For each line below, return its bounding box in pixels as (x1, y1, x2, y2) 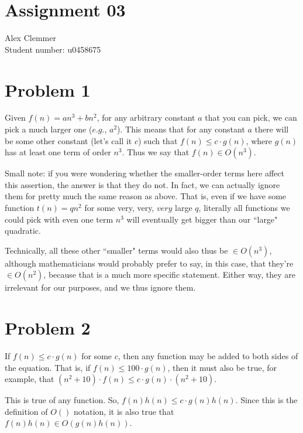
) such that (137, 134, 178, 146)
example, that (5, 373, 54, 385)
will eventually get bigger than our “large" (126, 213, 278, 225)
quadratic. (5, 224, 41, 237)
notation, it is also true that (74, 405, 174, 417)
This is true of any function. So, (5, 394, 119, 406)
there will (254, 123, 289, 135)
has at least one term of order (5, 146, 111, 158)
